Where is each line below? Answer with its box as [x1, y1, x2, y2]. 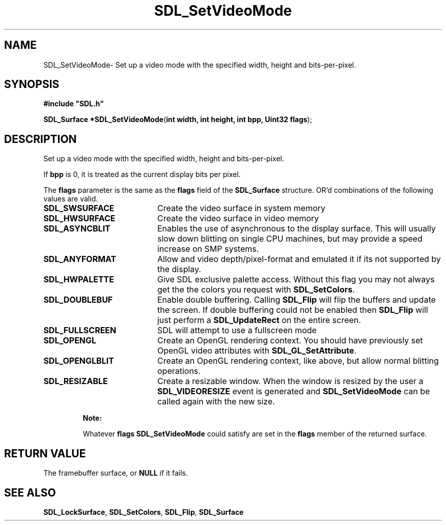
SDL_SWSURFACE [43, 203, 115, 214]
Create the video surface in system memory [157, 203, 326, 214]
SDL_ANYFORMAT [43, 254, 117, 265]
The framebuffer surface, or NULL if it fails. [43, 469, 188, 478]
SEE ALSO [4, 486, 56, 499]
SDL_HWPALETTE [43, 274, 115, 285]
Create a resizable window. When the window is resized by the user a [157, 376, 424, 387]
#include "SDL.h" [43, 99, 104, 108]
